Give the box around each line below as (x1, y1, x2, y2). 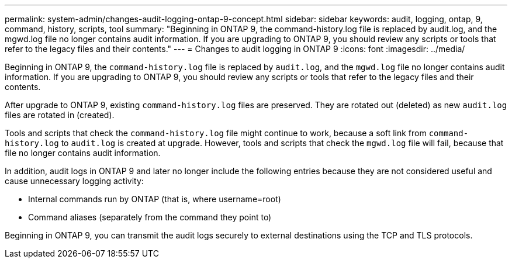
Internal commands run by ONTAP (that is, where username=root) (28, 194, 281, 204)
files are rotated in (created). (5, 110, 115, 120)
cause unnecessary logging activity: (5, 176, 144, 186)
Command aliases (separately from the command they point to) (28, 212, 272, 222)
